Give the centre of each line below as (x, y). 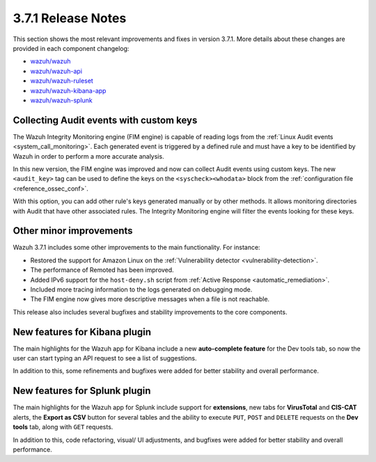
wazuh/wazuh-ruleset (62, 81)
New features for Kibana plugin (82, 332)
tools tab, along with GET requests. (63, 427)
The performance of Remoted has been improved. (102, 270)
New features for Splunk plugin (82, 391)
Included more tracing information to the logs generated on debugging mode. (141, 289)
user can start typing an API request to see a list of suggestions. (105, 358)
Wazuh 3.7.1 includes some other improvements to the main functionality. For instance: (136, 248)
